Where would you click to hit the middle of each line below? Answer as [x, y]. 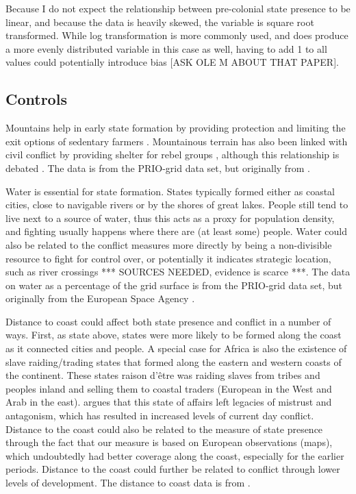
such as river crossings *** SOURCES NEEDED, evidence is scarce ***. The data [178, 272]
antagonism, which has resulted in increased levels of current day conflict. [160, 416]
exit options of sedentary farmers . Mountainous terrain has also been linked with [177, 141]
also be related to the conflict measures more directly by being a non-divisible [169, 244]
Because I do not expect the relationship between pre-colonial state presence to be [178, 8]
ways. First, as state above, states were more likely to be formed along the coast [174, 335]
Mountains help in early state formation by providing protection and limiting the [176, 128]
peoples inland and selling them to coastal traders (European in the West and [169, 388]
